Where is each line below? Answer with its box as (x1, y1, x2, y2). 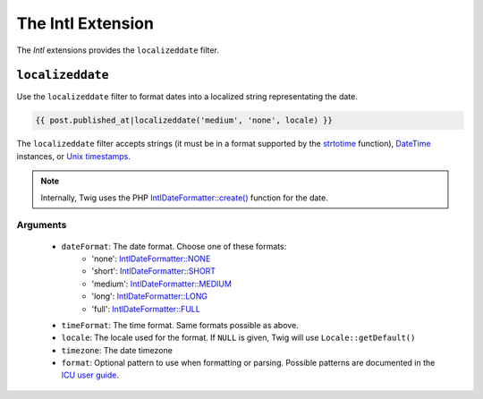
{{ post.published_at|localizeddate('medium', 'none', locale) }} (35, 115, 333, 125)
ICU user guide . (61, 369, 120, 380)
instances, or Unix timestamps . (16, 150, 131, 161)
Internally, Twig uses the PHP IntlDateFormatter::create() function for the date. (40, 192, 328, 203)
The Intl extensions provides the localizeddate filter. (16, 45, 219, 55)
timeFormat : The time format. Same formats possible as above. (61, 319, 299, 330)
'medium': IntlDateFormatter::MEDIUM (91, 278, 233, 289)
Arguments (16, 219, 67, 232)
